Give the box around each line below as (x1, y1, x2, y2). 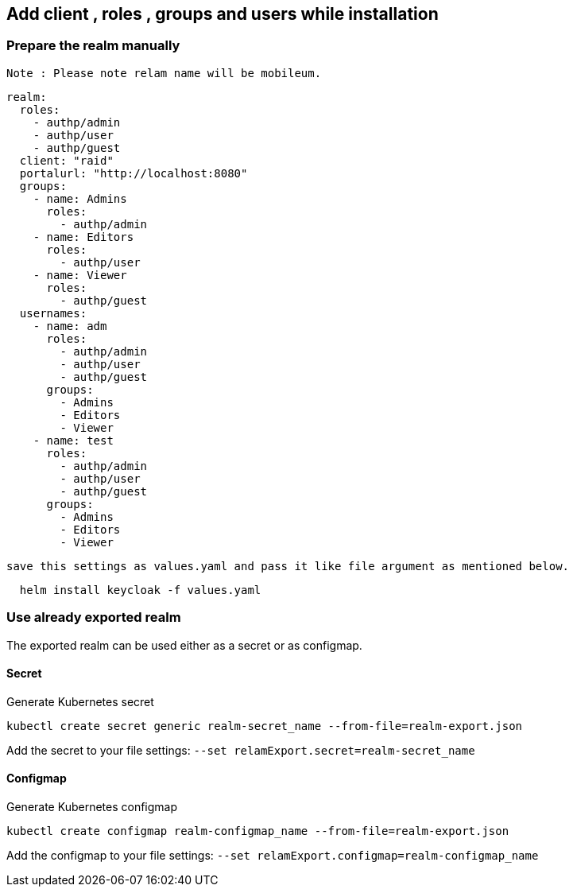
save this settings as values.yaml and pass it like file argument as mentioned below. (6, 559, 570, 573)
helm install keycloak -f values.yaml (19, 583, 261, 596)
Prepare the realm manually (6, 37, 180, 54)
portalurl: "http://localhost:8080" (19, 166, 248, 180)
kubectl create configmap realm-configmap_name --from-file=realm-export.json (6, 824, 509, 837)
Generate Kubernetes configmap (6, 799, 178, 813)
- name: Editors (33, 230, 134, 243)
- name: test (33, 433, 114, 447)
